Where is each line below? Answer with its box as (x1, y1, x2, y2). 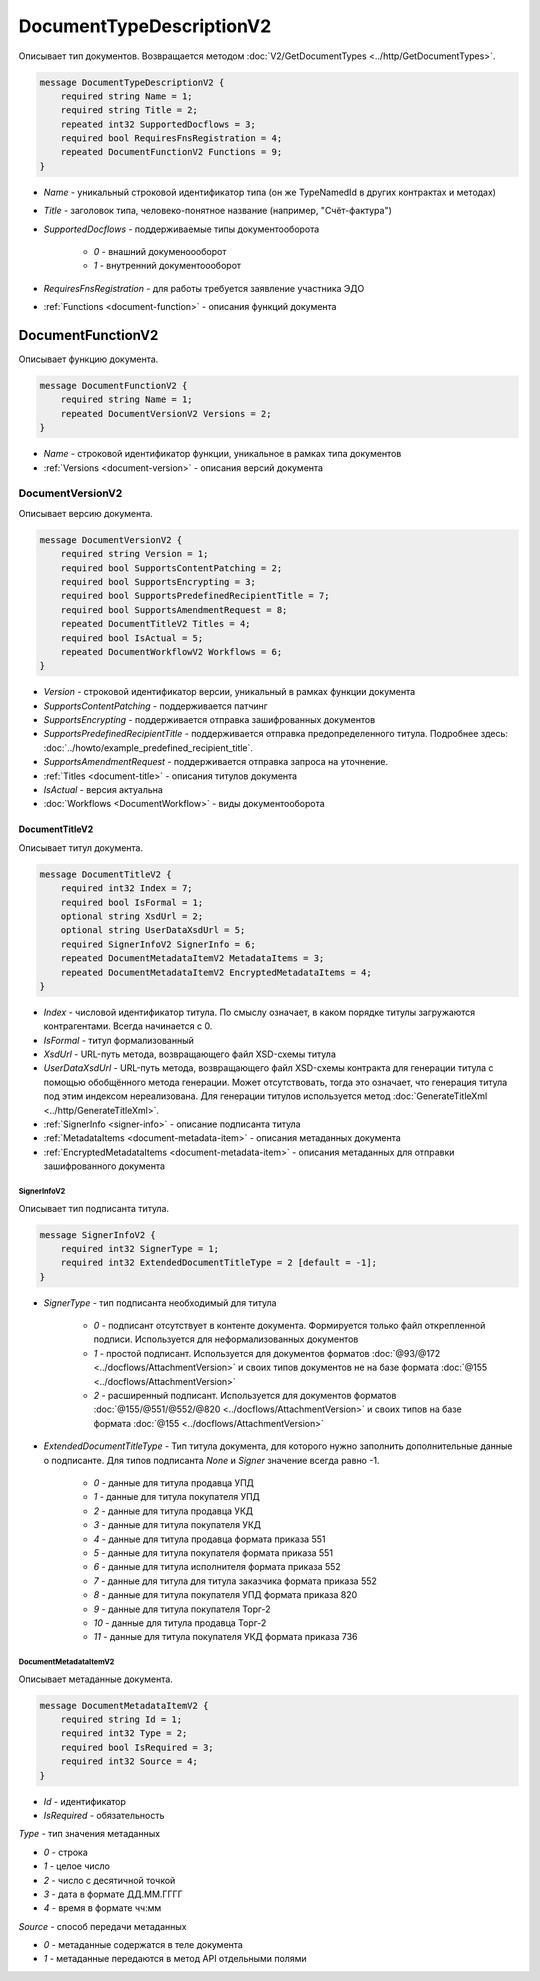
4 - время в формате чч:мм (43, 1902, 162, 1914)
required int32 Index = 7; (60, 883, 194, 894)
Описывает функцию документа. (18, 353, 159, 365)
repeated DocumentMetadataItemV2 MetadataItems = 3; (60, 953, 325, 964)
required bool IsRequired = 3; (60, 1741, 214, 1753)
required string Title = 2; (60, 105, 199, 116)
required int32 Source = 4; (60, 1756, 199, 1767)
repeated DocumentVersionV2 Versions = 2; (60, 408, 272, 419)
